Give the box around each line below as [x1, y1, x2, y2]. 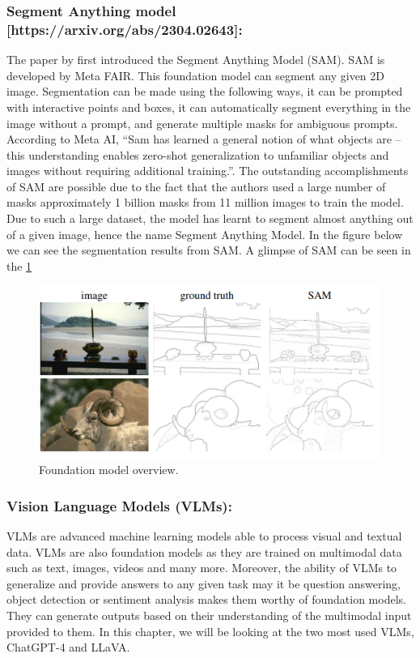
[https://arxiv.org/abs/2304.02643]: [6, 19, 243, 39]
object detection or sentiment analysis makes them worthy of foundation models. [6, 591, 406, 608]
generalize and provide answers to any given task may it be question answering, [6, 575, 401, 592]
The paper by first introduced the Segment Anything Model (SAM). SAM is [6, 51, 385, 68]
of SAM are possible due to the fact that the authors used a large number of [6, 177, 386, 194]
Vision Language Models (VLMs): [6, 495, 232, 515]
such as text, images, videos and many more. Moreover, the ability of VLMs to [6, 559, 397, 576]
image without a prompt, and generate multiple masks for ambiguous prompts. [6, 114, 398, 131]
